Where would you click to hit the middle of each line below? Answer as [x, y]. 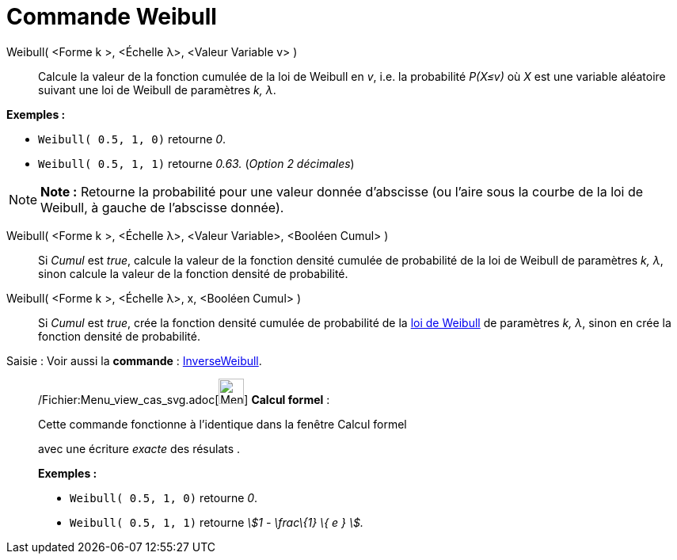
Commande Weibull [112, 17]
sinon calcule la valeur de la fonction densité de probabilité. [193, 273]
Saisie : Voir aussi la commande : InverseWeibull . [134, 360]
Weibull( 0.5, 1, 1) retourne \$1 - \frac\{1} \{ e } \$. [217, 522]
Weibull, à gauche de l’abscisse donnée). [162, 207]
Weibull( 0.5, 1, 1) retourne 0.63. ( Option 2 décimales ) [196, 163]
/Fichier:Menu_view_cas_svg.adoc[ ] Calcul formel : [184, 399]
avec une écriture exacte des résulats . [139, 448]
